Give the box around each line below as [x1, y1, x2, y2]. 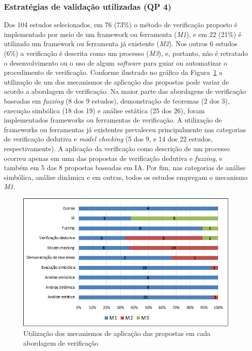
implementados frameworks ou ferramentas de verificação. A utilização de [4, 115, 222, 125]
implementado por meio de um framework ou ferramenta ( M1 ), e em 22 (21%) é [4, 29, 242, 39]
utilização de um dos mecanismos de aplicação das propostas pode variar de [4, 76, 229, 87]
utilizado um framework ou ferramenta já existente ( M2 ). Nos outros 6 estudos [4, 38, 237, 49]
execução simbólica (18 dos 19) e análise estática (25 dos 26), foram [4, 105, 205, 115]
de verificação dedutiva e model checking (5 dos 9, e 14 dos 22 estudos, [4, 134, 213, 144]
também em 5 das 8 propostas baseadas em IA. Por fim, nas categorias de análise [4, 162, 246, 173]
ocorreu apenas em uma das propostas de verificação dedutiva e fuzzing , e [4, 153, 222, 163]
